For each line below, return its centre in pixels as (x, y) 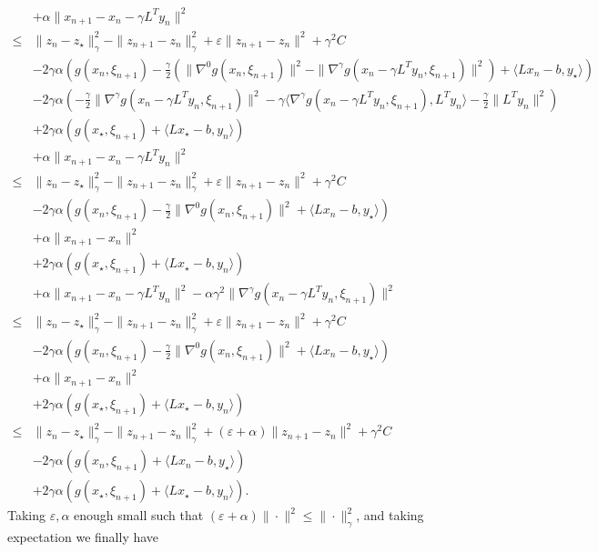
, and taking (390, 515)
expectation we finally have (83, 537)
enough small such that (139, 515)
